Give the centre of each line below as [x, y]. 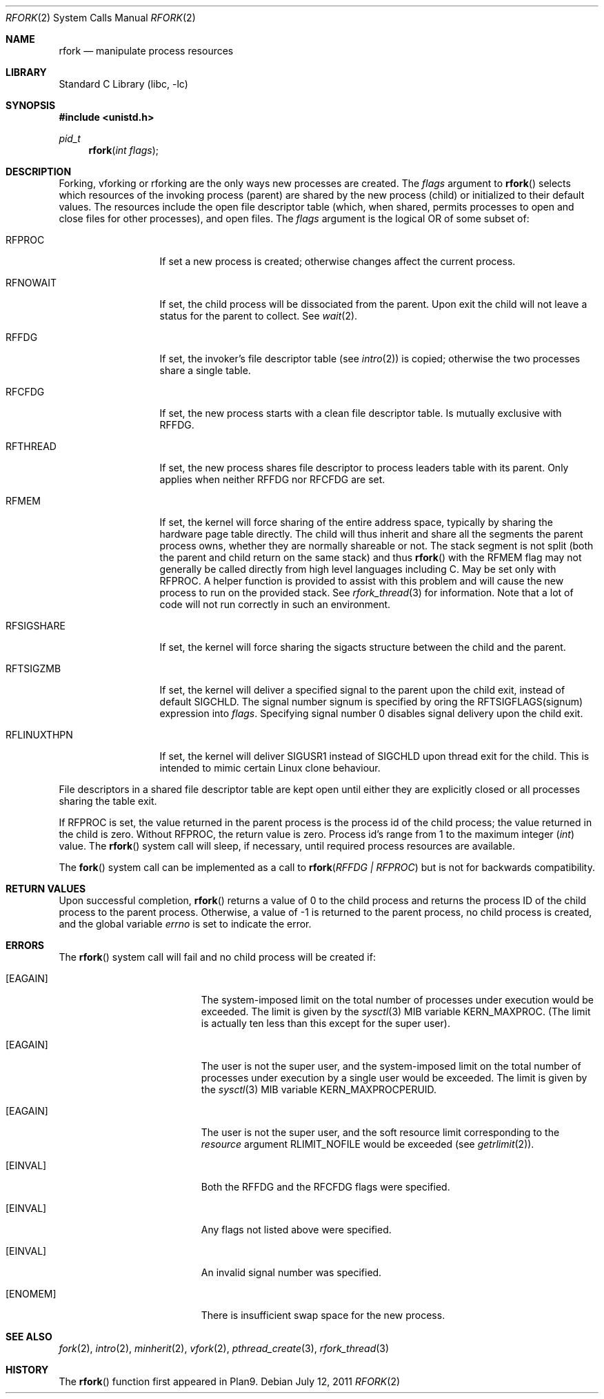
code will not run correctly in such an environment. [275, 604]
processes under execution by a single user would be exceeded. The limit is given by [394, 1078]
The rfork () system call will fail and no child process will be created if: [217, 957]
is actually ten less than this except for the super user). [325, 1023]
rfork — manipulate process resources [146, 51]
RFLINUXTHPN [39, 735]
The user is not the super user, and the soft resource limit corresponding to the [380, 1132]
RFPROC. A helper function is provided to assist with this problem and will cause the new [362, 581]
